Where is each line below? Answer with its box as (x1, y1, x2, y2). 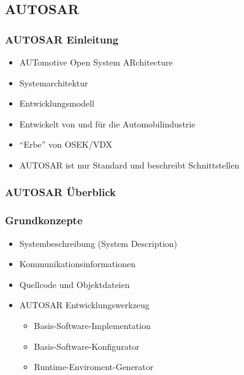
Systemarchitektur (19, 76, 88, 89)
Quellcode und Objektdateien (19, 278, 130, 290)
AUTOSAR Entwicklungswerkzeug (19, 298, 150, 311)
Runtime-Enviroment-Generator (34, 360, 154, 373)
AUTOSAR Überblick (5, 184, 116, 200)
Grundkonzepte (5, 213, 83, 228)
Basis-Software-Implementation (34, 319, 151, 331)
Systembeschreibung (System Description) (19, 237, 178, 249)
